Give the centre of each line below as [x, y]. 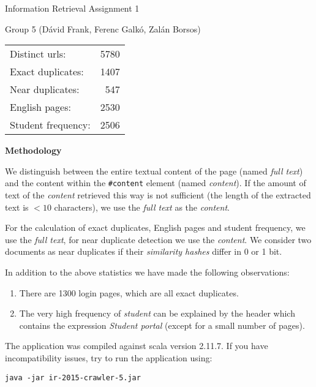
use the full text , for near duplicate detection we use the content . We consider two [158, 239]
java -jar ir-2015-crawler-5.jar [73, 378]
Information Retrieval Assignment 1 [72, 8]
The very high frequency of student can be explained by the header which [157, 313]
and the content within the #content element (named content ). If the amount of [156, 183]
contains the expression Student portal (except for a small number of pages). [162, 325]
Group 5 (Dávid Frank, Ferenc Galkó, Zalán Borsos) [103, 28]
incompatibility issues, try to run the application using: [109, 357]
